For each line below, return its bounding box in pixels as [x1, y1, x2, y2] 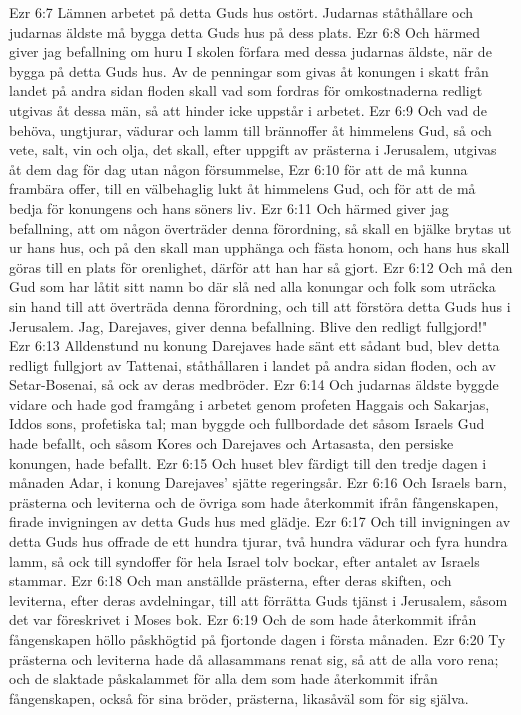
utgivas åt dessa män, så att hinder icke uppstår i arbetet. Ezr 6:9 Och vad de [9, 99, 487, 120]
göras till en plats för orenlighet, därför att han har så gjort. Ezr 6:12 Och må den [9, 256, 513, 277]
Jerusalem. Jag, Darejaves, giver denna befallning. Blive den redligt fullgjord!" [9, 315, 488, 336]
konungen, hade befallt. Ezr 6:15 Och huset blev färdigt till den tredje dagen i [9, 452, 487, 473]
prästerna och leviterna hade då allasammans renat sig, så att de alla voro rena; [9, 648, 499, 669]
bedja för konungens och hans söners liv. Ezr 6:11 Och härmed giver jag [9, 197, 449, 218]
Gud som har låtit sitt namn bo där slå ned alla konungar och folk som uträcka [9, 276, 496, 297]
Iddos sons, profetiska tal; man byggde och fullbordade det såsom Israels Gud [9, 413, 485, 434]
